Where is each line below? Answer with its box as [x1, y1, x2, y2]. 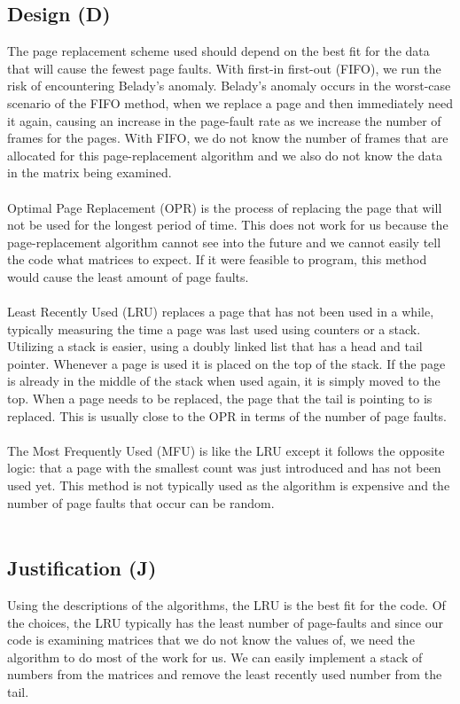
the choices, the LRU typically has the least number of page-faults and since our [7, 613, 443, 631]
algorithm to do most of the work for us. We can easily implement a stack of [7, 647, 423, 666]
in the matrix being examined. [7, 163, 172, 182]
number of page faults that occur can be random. [7, 493, 275, 512]
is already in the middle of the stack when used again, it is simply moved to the [7, 372, 441, 390]
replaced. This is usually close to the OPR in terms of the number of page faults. [7, 406, 448, 425]
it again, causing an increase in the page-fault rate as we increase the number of [7, 111, 441, 129]
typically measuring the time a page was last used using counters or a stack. [7, 319, 421, 338]
